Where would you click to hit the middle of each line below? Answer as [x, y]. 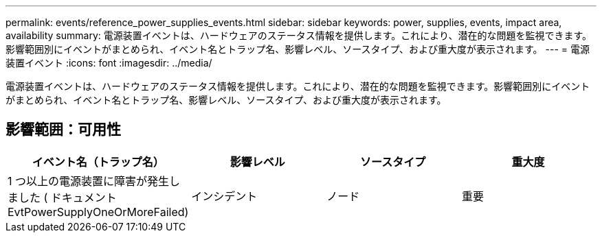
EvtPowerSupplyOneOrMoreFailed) [98, 212]
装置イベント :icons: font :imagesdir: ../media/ [109, 63]
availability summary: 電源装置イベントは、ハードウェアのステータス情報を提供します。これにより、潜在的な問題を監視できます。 [299, 35]
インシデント [224, 196]
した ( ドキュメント [68, 197]
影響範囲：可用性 [63, 130]
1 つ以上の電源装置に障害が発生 [89, 181]
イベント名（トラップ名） [98, 162]
